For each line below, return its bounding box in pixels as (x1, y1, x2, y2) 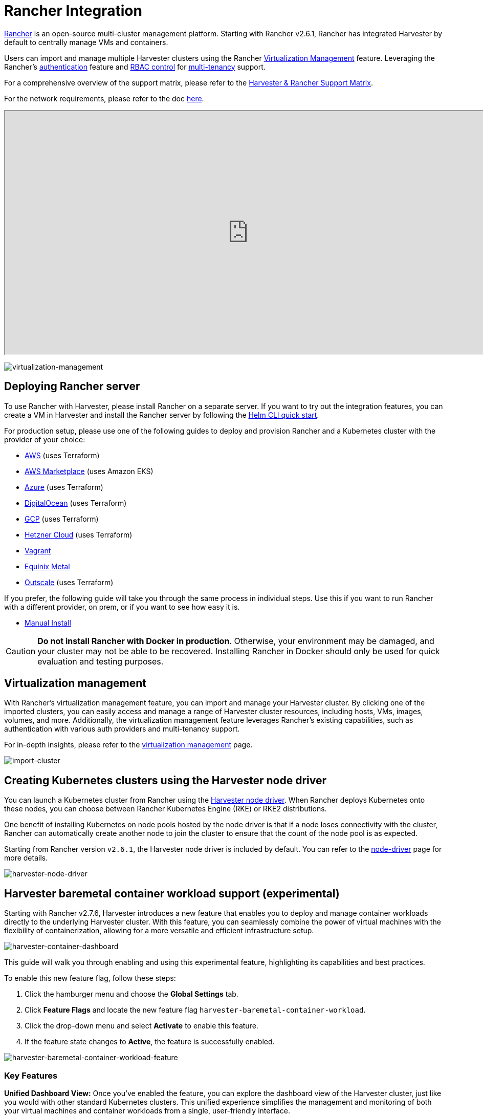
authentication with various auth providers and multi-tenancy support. (4, 724, 240, 734)
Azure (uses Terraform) (25, 482, 103, 491)
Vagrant (25, 546, 51, 555)
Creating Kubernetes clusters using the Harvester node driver (4, 774, 326, 787)
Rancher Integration (4, 2, 142, 19)
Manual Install (25, 618, 71, 627)
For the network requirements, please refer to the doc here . (4, 94, 204, 103)
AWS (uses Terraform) (25, 450, 100, 460)
